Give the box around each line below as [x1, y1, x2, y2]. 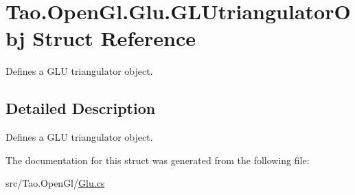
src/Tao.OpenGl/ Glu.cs [5, 176, 105, 190]
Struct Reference [32, 24, 196, 52]
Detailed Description [5, 97, 156, 119]
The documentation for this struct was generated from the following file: [5, 152, 310, 167]
